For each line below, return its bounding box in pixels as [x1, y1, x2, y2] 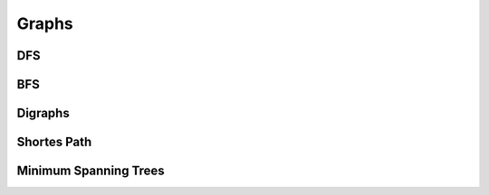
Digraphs [16, 106, 70, 121]
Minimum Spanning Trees [16, 163, 165, 179]
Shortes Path [16, 135, 92, 150]
